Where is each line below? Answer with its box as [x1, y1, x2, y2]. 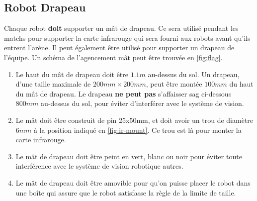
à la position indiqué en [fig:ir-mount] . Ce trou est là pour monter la [34, 124, 242, 135]
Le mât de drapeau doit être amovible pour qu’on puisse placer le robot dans [15, 177, 251, 188]
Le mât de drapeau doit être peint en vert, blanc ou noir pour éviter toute [15, 151, 242, 161]
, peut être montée [146, 79, 202, 89]
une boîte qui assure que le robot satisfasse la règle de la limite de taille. [15, 187, 236, 198]
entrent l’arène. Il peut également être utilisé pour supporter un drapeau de [4, 42, 235, 53]
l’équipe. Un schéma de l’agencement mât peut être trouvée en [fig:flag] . [4, 52, 223, 62]
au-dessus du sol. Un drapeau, [148, 69, 240, 79]
